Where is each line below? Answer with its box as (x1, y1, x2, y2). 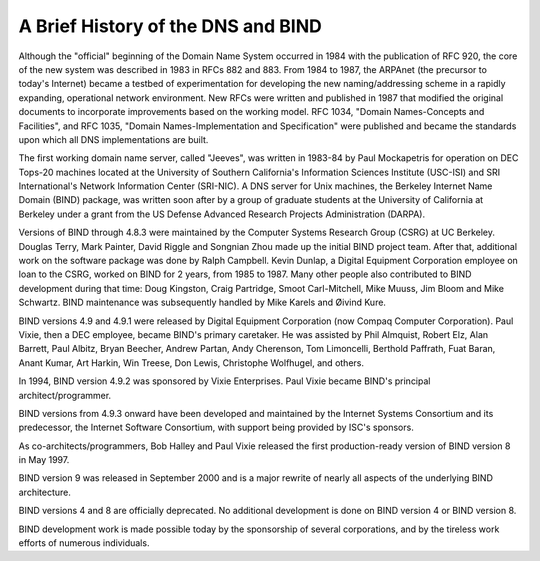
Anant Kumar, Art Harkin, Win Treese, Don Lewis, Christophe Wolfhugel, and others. (18, 356, 365, 369)
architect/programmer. (18, 389, 112, 401)
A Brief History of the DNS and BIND (18, 15, 322, 37)
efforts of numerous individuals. (18, 537, 150, 549)
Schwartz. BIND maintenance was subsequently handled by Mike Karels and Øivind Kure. (18, 296, 387, 309)
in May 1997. (18, 454, 70, 466)
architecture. (18, 486, 72, 498)
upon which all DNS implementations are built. (18, 133, 209, 145)
